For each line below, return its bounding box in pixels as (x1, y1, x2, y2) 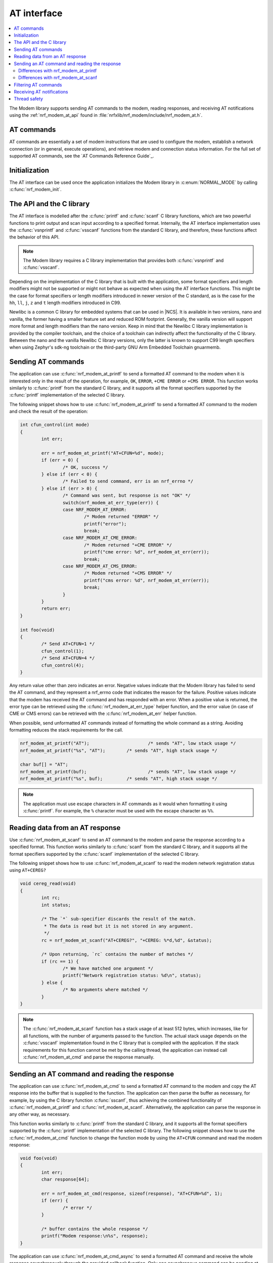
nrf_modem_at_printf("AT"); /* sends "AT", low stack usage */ (20, 741, 236, 746)
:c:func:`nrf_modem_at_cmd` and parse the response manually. (23, 1054, 155, 1060)
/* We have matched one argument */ (62, 965, 154, 971)
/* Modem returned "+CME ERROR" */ (83, 542, 172, 548)
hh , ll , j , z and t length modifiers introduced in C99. (9, 300, 121, 306)
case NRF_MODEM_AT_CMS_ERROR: (62, 563, 138, 569)
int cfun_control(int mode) (20, 422, 89, 428)
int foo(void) (20, 627, 55, 633)
